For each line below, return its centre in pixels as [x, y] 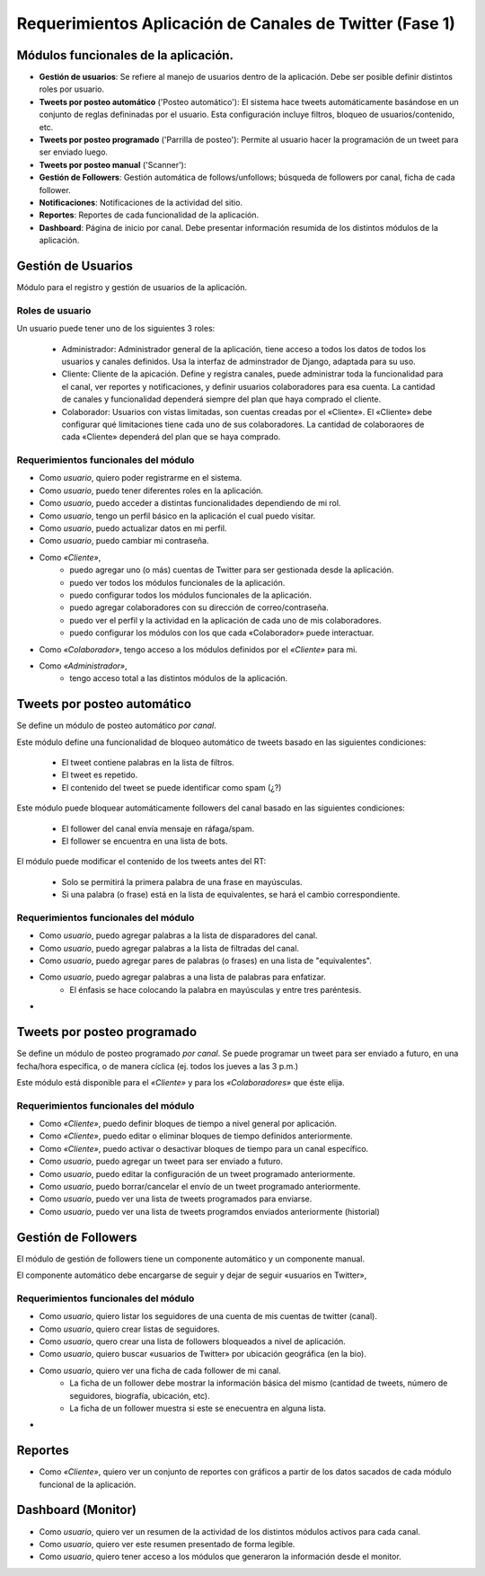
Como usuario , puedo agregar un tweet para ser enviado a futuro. [161, 1161]
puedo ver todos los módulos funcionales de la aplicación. [177, 582]
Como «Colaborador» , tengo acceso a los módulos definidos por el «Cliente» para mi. [198, 649]
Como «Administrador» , [83, 666]
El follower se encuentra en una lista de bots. [145, 841]
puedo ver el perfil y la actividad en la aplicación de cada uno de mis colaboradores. [225, 620]
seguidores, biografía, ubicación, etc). [140, 1395]
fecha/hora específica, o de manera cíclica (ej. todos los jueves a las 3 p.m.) [158, 1066]
